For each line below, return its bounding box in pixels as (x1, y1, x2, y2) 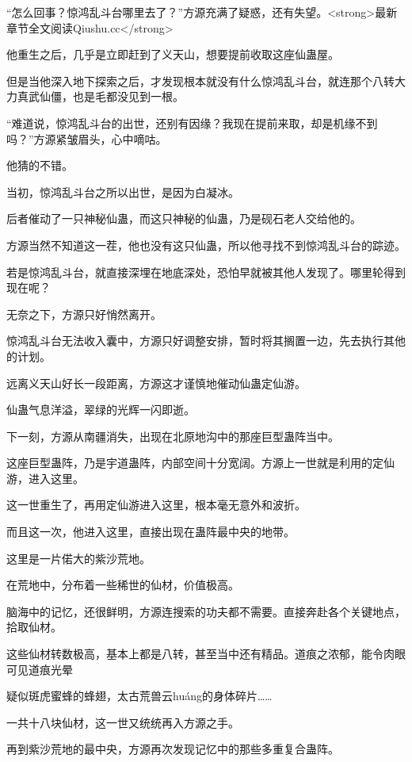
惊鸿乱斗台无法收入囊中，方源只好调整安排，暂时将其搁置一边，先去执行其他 (6, 332, 406, 349)
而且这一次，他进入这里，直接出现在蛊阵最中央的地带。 (6, 523, 295, 540)
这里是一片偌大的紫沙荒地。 (6, 549, 151, 566)
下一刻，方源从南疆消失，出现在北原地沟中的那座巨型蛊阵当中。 (6, 427, 339, 444)
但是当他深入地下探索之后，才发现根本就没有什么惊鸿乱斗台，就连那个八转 (6, 72, 395, 89)
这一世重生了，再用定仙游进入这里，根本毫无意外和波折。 (6, 496, 306, 513)
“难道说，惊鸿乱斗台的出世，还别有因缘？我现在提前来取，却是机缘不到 (6, 114, 378, 131)
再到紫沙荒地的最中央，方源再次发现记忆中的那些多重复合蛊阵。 (6, 741, 339, 757)
